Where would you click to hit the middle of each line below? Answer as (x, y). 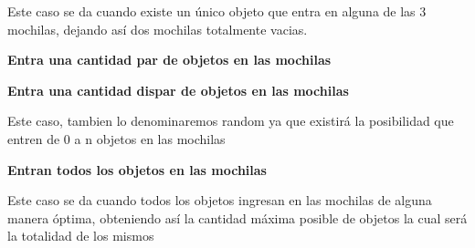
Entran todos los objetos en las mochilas (137, 169)
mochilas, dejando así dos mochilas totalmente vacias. (158, 29)
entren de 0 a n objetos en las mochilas (116, 138)
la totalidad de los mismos (81, 236)
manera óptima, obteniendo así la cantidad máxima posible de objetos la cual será (237, 217)
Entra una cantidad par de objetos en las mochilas (169, 60)
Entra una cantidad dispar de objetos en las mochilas (178, 90)
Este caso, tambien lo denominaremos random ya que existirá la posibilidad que (231, 121)
